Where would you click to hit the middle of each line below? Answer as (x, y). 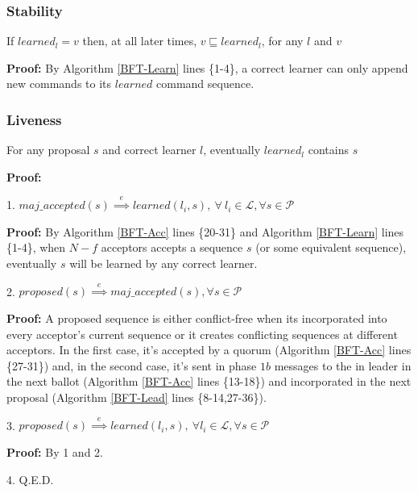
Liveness (34, 119)
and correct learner (149, 150)
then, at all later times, (140, 41)
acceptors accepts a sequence (172, 247)
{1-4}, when (36, 247)
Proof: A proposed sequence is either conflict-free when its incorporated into (197, 318)
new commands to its (59, 84)
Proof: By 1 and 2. (55, 451)
